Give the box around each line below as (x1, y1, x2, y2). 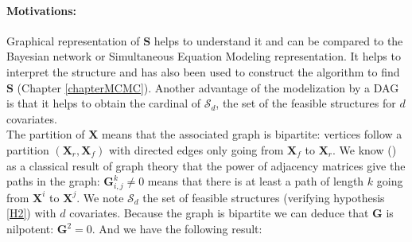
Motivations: (6, 2, 77, 18)
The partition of (6, 126, 85, 142)
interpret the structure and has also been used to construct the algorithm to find (6, 63, 400, 80)
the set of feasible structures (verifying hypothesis (142, 189, 385, 205)
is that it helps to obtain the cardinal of (6, 95, 201, 111)
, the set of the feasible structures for (216, 95, 396, 111)
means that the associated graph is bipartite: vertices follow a (101, 126, 402, 142)
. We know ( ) (332, 141, 397, 158)
